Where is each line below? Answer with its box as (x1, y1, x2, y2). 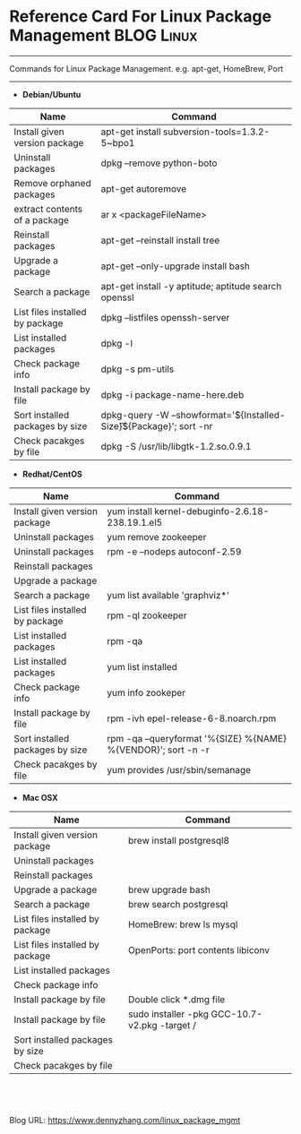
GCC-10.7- (211, 1008, 262, 1020)
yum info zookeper (107, 686, 186, 699)
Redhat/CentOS (21, 468, 82, 479)
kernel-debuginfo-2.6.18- (154, 504, 270, 517)
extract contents (13, 202, 83, 215)
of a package (13, 213, 70, 226)
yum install (107, 504, 152, 517)
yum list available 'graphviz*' (107, 588, 230, 601)
